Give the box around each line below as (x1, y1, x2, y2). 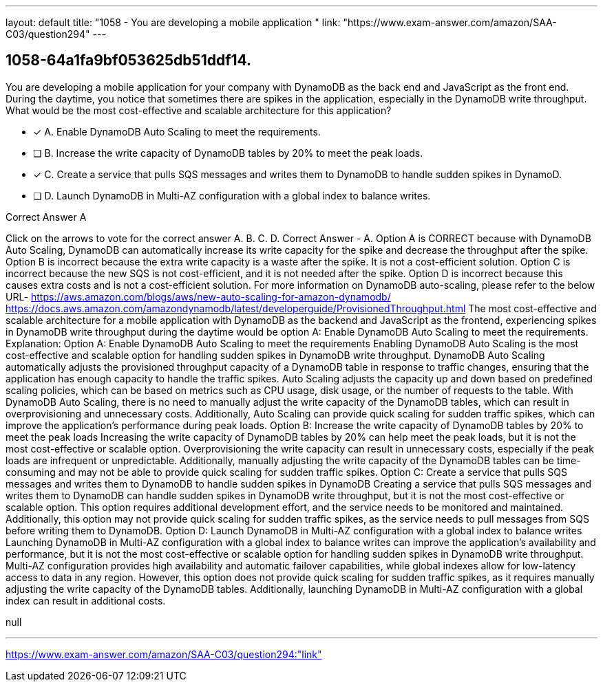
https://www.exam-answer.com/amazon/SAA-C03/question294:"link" (6, 648, 322, 660)
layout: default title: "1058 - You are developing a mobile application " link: (6, 17, 341, 28)
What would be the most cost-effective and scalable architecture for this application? (6, 104, 392, 116)
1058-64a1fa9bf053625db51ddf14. (6, 52, 252, 69)
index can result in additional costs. (6, 594, 166, 607)
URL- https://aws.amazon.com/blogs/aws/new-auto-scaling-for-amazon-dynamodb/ (6, 290, 391, 303)
